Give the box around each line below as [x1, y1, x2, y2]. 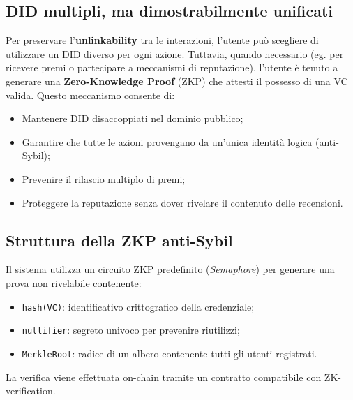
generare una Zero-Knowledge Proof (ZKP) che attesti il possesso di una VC [6, 73, 348, 88]
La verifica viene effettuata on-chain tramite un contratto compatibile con [6, 369, 322, 384]
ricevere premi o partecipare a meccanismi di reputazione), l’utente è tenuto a [6, 60, 338, 75]
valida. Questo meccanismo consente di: [6, 87, 175, 102]
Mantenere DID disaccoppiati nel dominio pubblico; [22, 111, 243, 126]
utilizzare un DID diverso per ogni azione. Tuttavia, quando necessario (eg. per [6, 46, 344, 61]
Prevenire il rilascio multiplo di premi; [22, 171, 186, 186]
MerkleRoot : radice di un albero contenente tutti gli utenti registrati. [22, 346, 317, 360]
